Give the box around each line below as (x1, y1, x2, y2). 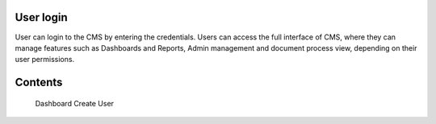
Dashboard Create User (35, 98, 115, 108)
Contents (15, 76, 63, 89)
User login (15, 10, 68, 24)
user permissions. (15, 55, 75, 64)
